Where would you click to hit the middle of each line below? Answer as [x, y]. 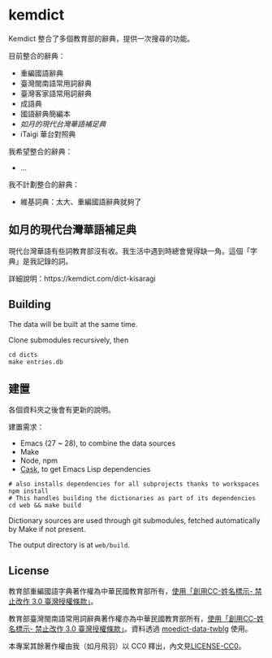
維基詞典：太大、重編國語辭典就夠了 [81, 202]
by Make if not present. [47, 529]
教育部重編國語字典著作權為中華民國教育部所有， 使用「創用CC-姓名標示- [131, 591]
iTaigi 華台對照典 [48, 134]
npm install [28, 491]
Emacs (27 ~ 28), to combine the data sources [98, 443]
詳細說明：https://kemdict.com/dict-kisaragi [82, 278]
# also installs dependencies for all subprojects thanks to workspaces [134, 484]
